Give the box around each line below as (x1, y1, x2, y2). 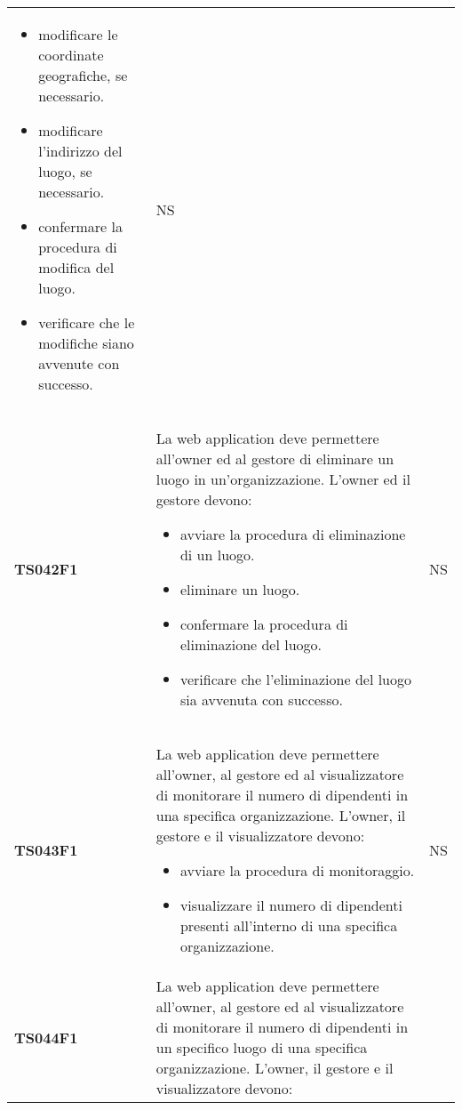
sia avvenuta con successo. (179, 689, 343, 710)
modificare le (38, 24, 118, 44)
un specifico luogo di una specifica (155, 1037, 368, 1058)
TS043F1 (14, 840, 78, 860)
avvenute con (38, 353, 120, 374)
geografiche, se (38, 65, 128, 85)
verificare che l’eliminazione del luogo (179, 669, 412, 689)
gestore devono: (155, 489, 252, 510)
